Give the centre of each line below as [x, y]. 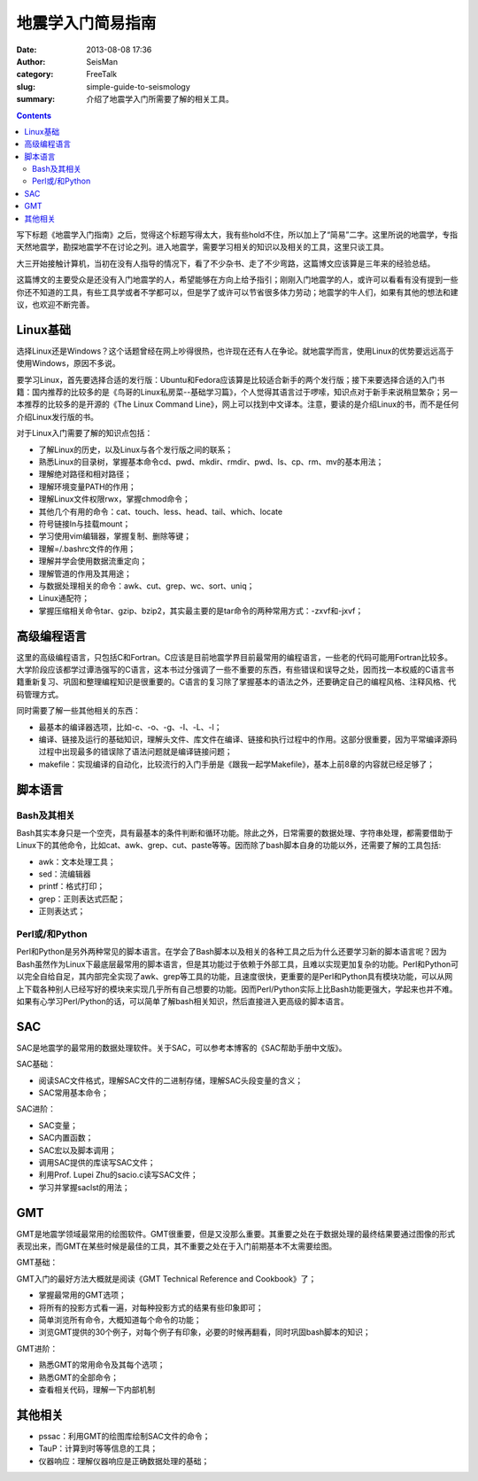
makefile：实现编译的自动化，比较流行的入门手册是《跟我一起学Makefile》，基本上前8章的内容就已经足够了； [237, 764]
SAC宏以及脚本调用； [77, 1150]
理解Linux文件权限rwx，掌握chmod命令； [114, 499]
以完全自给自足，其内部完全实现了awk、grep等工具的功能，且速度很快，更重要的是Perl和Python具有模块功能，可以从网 [235, 977]
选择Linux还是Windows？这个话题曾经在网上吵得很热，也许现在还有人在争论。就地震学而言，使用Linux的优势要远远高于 [235, 351]
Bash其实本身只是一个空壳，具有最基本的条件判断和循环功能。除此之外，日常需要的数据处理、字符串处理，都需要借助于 [235, 832]
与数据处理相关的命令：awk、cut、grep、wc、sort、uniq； [146, 586]
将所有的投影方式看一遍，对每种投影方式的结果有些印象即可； [151, 1307]
